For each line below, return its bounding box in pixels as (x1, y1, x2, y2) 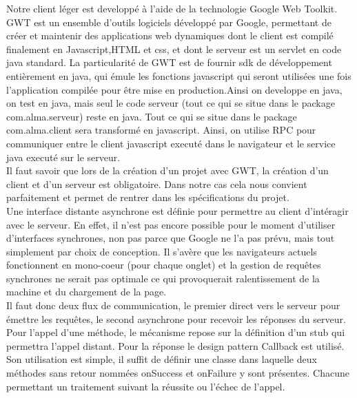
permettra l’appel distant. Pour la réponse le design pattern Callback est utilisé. (6, 338, 345, 353)
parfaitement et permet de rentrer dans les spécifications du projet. (6, 190, 289, 205)
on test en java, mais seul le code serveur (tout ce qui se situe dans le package (6, 96, 335, 110)
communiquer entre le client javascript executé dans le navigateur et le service (6, 136, 336, 150)
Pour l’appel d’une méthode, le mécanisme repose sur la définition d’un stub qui (6, 325, 345, 339)
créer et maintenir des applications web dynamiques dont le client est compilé (6, 28, 334, 43)
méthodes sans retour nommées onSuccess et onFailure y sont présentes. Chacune (6, 366, 349, 380)
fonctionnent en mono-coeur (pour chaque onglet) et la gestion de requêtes (6, 258, 321, 272)
